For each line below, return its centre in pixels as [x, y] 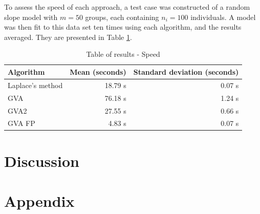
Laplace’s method [35, 85]
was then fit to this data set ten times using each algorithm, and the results [123, 27]
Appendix [39, 201]
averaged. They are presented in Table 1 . [68, 37]
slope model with [31, 17]
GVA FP [21, 123]
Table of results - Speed [123, 54]
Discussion [42, 160]
